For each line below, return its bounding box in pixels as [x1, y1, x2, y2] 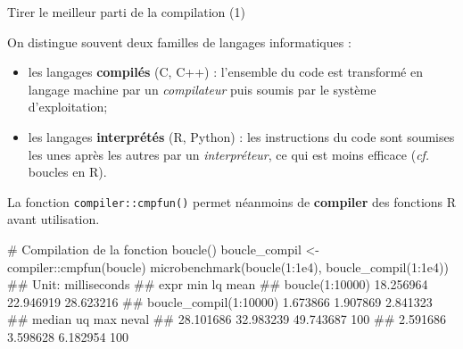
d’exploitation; [28, 97, 108, 116]
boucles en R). [28, 162, 107, 181]
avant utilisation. [7, 210, 100, 229]
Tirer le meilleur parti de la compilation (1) [7, 3, 245, 21]
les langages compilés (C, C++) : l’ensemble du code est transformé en [28, 62, 423, 81]
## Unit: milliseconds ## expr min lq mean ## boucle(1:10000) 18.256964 [7, 275, 428, 294]
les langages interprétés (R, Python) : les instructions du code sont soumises [28, 127, 455, 145]
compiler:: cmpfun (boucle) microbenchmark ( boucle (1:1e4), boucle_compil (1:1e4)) [7, 257, 449, 276]
